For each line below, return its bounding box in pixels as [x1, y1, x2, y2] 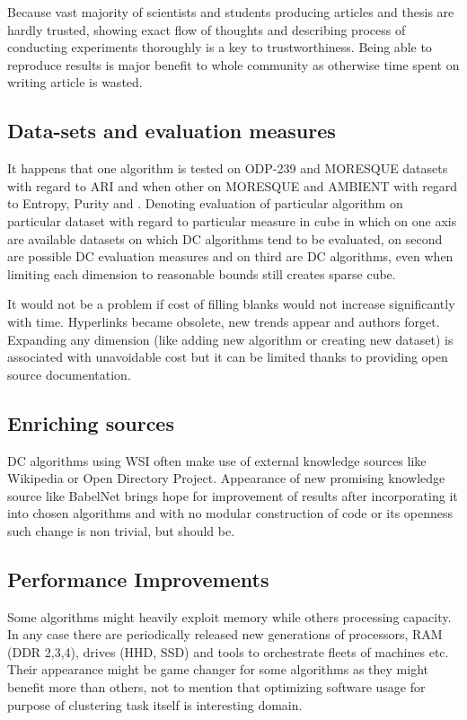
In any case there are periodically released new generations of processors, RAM [7, 625, 443, 644]
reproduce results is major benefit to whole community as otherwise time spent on [7, 55, 460, 74]
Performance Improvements [7, 565, 269, 593]
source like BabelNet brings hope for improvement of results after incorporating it [7, 486, 458, 505]
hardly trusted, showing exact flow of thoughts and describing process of [7, 20, 406, 39]
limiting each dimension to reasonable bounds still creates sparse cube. [7, 264, 396, 283]
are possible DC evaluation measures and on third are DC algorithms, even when [7, 247, 454, 266]
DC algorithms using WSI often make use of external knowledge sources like [7, 451, 427, 470]
